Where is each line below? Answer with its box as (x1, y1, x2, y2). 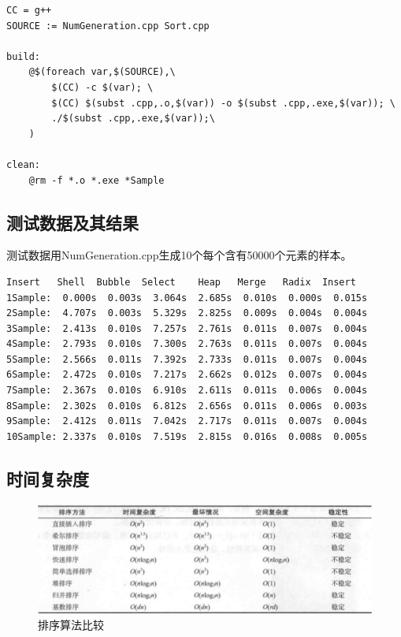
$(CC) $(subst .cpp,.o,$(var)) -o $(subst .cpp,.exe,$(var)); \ (51, 97, 395, 109)
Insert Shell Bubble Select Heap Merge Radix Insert (6, 276, 356, 288)
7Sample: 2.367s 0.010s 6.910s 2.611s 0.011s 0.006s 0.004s (6, 385, 368, 397)
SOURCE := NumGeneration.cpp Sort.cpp (6, 20, 210, 32)
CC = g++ (6, 5, 52, 16)
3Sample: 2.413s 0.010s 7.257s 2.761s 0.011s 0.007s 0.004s (6, 322, 368, 334)
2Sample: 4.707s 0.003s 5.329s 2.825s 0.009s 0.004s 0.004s (6, 307, 368, 319)
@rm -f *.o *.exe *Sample (28, 174, 165, 186)
